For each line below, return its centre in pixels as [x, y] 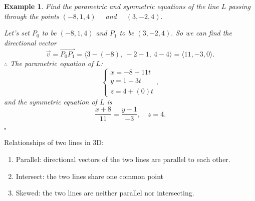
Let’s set [17, 33]
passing [240, 6]
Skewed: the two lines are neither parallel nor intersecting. [105, 193]
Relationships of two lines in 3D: [54, 142]
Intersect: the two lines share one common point [90, 176]
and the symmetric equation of [51, 101]
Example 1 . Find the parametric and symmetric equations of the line [111, 6]
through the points [32, 16]
